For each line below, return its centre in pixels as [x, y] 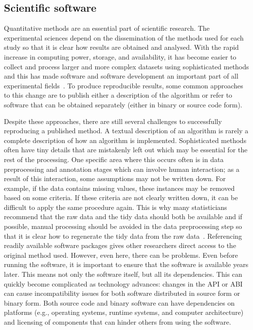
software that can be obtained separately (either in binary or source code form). [123, 104]
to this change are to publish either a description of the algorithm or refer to [118, 95]
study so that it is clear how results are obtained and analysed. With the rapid [121, 47]
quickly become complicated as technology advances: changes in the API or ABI [123, 283]
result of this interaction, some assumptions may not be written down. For [115, 178]
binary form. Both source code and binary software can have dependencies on [119, 302]
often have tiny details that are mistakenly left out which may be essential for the [126, 150]
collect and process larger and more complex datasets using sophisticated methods [126, 66]
